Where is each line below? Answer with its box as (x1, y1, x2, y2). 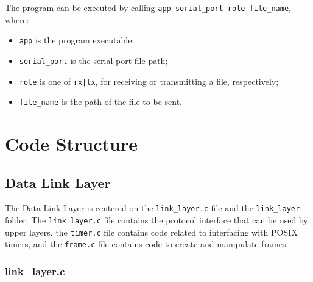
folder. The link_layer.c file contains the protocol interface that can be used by (5, 214, 308, 226)
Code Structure (5, 131, 138, 156)
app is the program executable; (19, 34, 135, 46)
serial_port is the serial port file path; (19, 54, 168, 67)
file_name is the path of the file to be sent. (19, 95, 182, 108)
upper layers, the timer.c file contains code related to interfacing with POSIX (5, 225, 298, 238)
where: (5, 13, 29, 26)
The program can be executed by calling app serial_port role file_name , (5, 1, 291, 13)
